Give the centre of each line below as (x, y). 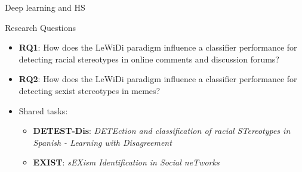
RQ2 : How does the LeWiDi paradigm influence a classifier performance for (158, 79)
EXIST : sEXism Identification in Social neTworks (126, 162)
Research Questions (41, 27)
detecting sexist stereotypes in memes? (90, 90)
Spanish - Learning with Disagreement (102, 142)
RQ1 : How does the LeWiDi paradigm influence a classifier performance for (158, 47)
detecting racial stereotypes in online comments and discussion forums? (149, 59)
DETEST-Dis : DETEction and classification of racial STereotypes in (162, 131)
